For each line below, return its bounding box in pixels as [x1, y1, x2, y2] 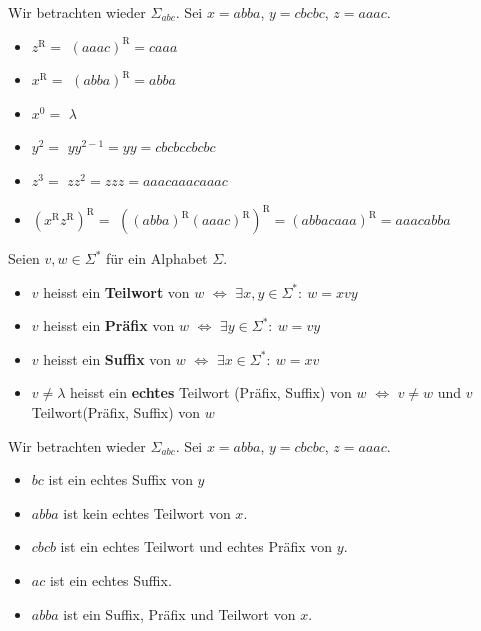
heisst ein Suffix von [43, 348, 172, 369]
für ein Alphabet [105, 248, 208, 269]
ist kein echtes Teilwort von [63, 502, 231, 523]
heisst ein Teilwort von [43, 281, 190, 302]
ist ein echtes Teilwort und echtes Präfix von [60, 536, 333, 557]
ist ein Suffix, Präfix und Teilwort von [63, 603, 296, 624]
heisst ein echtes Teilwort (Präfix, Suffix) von [70, 382, 352, 403]
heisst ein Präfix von [43, 315, 175, 336]
